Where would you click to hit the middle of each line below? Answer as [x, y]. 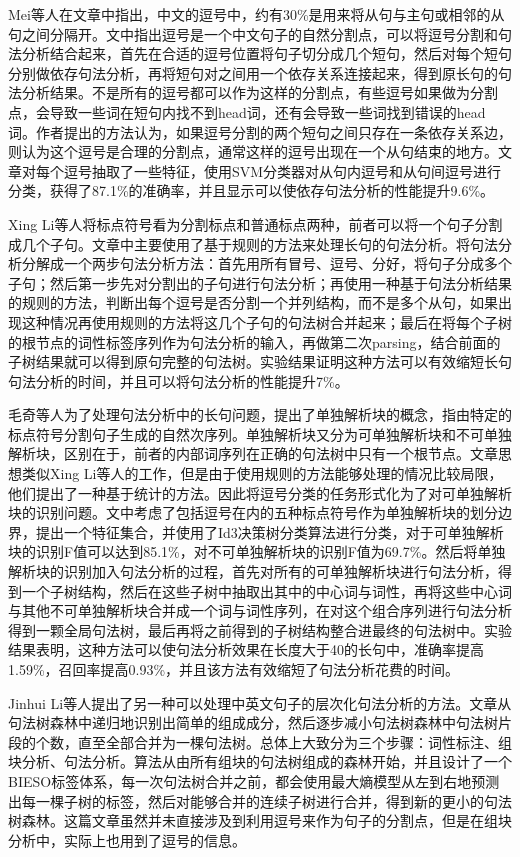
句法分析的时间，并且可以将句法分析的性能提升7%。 [178, 380]
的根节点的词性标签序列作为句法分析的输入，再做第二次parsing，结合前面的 [254, 341]
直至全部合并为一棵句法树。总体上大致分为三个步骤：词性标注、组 [294, 741]
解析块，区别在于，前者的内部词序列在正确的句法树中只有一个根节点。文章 [253, 453]
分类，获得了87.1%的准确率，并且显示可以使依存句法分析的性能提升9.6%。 [251, 190]
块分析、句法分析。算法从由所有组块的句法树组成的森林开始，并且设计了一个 [260, 761]
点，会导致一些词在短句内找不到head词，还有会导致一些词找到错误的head [247, 111]
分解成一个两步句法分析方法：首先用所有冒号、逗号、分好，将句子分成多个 [266, 263]
